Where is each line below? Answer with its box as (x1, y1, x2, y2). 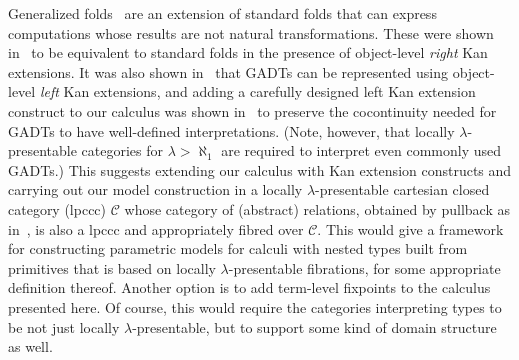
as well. (8, 336, 53, 357)
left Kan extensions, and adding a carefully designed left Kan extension (39, 81, 476, 102)
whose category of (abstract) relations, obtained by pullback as (124, 198, 510, 219)
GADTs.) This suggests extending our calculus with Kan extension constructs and (8, 159, 512, 180)
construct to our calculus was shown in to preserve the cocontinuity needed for (8, 100, 497, 121)
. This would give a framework (317, 218, 504, 239)
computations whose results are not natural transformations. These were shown (8, 22, 494, 43)
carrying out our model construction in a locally (8, 179, 303, 200)
